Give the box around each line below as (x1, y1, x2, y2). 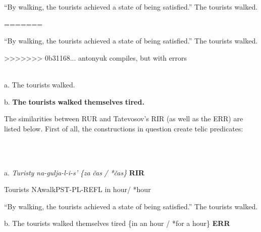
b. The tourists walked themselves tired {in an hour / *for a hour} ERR (4, 218, 230, 228)
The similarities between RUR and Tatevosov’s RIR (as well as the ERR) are (4, 113, 243, 124)
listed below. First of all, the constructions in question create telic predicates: (4, 123, 243, 133)
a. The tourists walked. (4, 79, 75, 89)
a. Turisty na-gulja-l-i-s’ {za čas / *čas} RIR (4, 167, 145, 177)
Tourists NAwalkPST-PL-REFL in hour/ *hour (4, 184, 151, 195)
